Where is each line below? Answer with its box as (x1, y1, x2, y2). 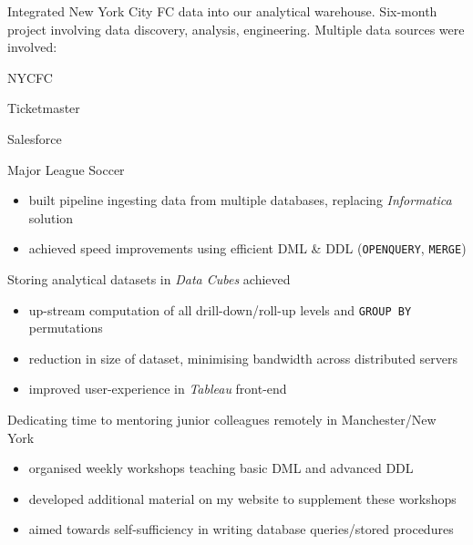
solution (28, 208, 74, 227)
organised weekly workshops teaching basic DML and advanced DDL (28, 458, 414, 478)
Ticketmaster (7, 98, 80, 118)
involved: (7, 37, 57, 57)
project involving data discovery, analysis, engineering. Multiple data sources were (7, 19, 465, 38)
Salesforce (7, 129, 62, 148)
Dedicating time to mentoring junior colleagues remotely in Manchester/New (7, 410, 437, 429)
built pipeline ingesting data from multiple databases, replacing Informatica (28, 190, 452, 210)
